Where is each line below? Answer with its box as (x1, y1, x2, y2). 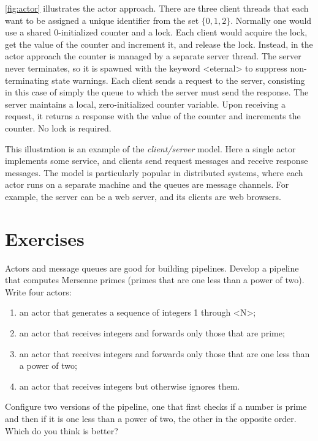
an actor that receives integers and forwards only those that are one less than (19, 347, 310, 360)
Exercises (5, 226, 85, 251)
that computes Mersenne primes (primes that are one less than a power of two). (5, 273, 305, 286)
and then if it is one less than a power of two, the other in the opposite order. (5, 412, 297, 424)
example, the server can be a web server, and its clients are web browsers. (5, 190, 281, 202)
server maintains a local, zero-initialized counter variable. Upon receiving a (5, 97, 286, 110)
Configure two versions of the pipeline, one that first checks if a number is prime (5, 400, 307, 413)
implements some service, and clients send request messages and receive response (5, 154, 308, 167)
